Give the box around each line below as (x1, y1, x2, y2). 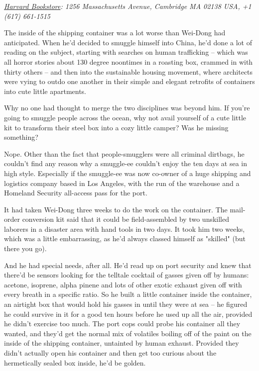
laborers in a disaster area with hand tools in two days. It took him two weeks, (4, 223, 245, 234)
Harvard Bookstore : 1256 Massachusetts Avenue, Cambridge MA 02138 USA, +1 (4, 1, 252, 11)
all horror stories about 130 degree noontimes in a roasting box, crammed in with (4, 56, 253, 67)
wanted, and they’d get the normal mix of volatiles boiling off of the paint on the (4, 328, 252, 338)
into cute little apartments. (4, 86, 87, 96)
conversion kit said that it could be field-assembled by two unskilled (22, 214, 230, 224)
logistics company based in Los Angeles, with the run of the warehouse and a (4, 178, 240, 188)
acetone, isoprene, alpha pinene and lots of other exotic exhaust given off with (4, 279, 242, 289)
